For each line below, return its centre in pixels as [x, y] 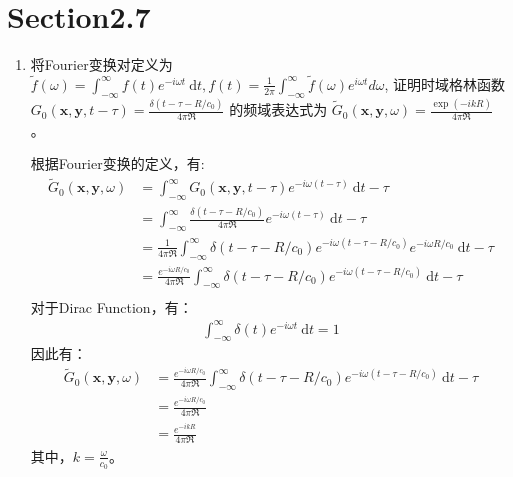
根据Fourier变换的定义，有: [117, 163]
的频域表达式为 [278, 109]
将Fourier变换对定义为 [101, 64]
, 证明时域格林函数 [444, 83]
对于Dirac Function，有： [111, 306]
